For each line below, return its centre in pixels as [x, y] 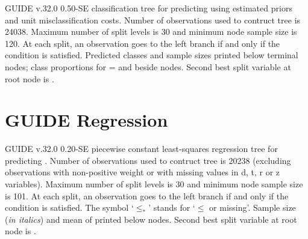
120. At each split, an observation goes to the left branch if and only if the [143, 43]
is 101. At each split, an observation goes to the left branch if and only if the [147, 195]
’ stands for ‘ [172, 207]
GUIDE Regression [86, 120]
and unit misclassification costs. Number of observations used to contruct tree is [153, 20]
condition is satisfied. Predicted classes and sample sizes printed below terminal [152, 55]
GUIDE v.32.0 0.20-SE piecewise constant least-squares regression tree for [141, 149]
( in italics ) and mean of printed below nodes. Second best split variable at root [151, 219]
